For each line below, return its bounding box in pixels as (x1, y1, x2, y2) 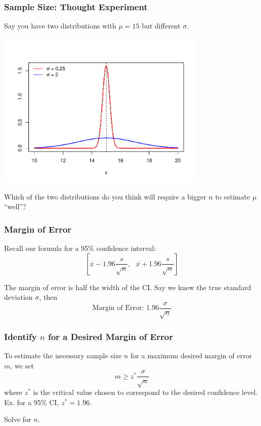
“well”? (4, 201, 26, 212)
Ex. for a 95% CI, (4, 396, 59, 407)
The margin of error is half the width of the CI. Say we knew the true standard (4, 281, 251, 292)
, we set (10, 360, 34, 371)
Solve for (4, 414, 31, 424)
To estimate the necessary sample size (4, 350, 122, 361)
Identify (4, 330, 37, 343)
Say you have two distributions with (4, 20, 116, 31)
